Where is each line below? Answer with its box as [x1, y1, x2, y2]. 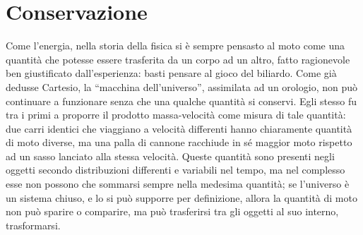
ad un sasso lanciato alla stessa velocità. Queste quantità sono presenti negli [6, 148, 335, 163]
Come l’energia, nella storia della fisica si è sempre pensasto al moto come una [6, 38, 345, 53]
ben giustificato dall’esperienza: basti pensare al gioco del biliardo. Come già [6, 66, 337, 80]
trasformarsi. [6, 217, 61, 232]
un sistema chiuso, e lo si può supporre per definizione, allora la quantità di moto [6, 190, 357, 205]
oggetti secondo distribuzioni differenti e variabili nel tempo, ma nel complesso [6, 162, 345, 177]
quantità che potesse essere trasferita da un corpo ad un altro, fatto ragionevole [6, 52, 350, 66]
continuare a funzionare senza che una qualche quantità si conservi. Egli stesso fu [6, 93, 357, 108]
